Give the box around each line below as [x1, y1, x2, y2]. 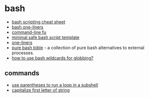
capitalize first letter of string [11, 87, 70, 93]
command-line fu [11, 29, 47, 35]
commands [4, 69, 39, 78]
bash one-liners [11, 24, 44, 30]
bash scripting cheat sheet [11, 19, 66, 25]
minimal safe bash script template [11, 34, 80, 40]
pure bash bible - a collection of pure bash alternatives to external [11, 45, 145, 50]
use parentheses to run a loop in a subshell [11, 82, 98, 88]
